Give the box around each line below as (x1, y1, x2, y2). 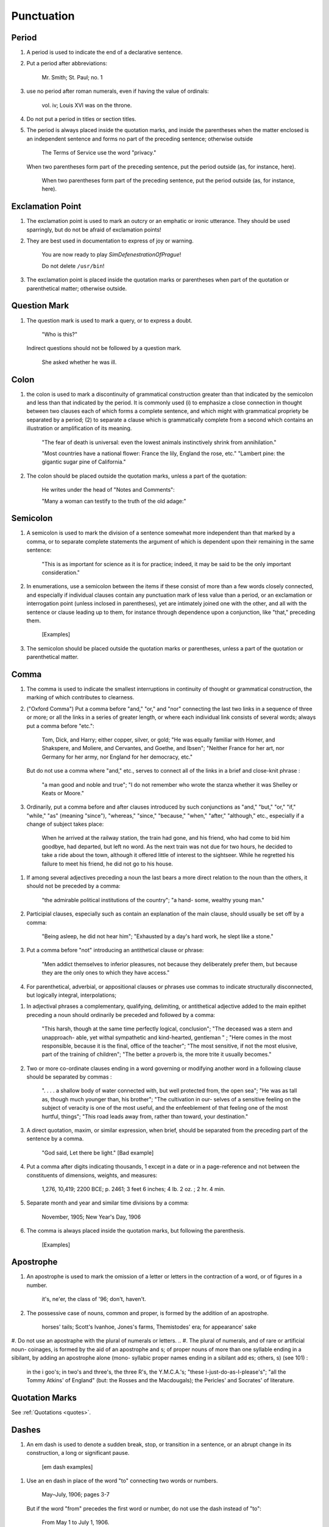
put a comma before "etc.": (26, 722, 94, 729)
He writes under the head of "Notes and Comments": (41, 486, 175, 494)
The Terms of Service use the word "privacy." (41, 149, 157, 156)
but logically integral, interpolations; (26, 991, 117, 999)
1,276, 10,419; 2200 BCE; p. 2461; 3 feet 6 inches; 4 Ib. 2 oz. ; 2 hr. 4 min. (41, 1185, 225, 1192)
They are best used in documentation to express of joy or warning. (26, 237, 194, 244)
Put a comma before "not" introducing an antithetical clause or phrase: (26, 947, 204, 954)
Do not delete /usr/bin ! (41, 262, 105, 269)
